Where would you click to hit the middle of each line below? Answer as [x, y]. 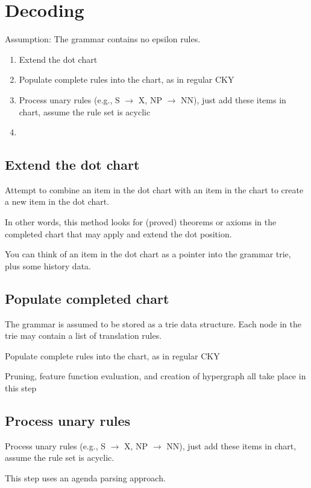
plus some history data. [48, 265]
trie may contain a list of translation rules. [83, 335]
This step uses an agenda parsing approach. [85, 478]
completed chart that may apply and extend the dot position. [118, 233]
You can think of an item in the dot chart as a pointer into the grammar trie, [148, 254]
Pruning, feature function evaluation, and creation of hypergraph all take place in [155, 376]
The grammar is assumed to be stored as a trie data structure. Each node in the [153, 323]
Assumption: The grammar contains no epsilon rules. [103, 39]
